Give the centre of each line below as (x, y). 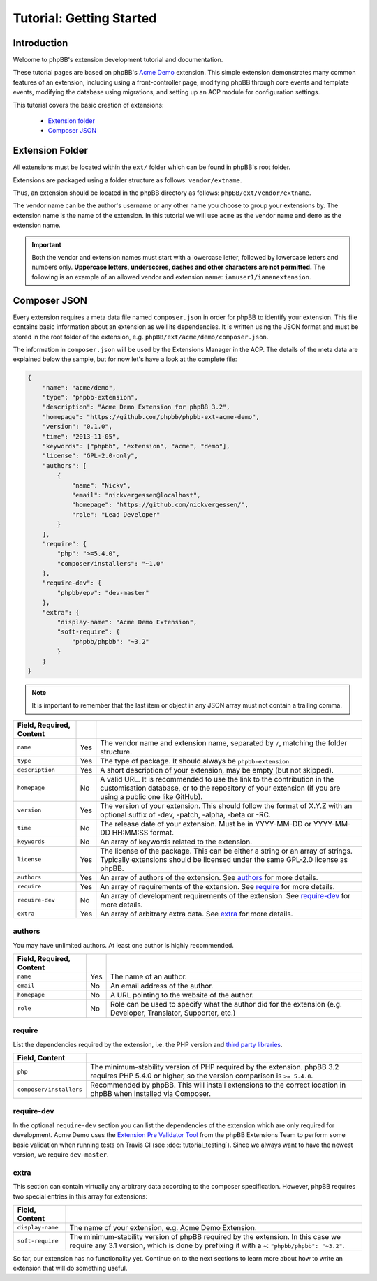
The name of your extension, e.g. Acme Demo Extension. (163, 1227)
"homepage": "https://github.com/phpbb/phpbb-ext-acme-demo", (151, 417)
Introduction (40, 43)
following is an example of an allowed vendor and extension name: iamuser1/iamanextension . (171, 277)
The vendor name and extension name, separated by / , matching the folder (224, 742)
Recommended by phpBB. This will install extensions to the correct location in (218, 1085)
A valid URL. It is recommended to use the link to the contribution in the (217, 779)
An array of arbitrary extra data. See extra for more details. (197, 914)
